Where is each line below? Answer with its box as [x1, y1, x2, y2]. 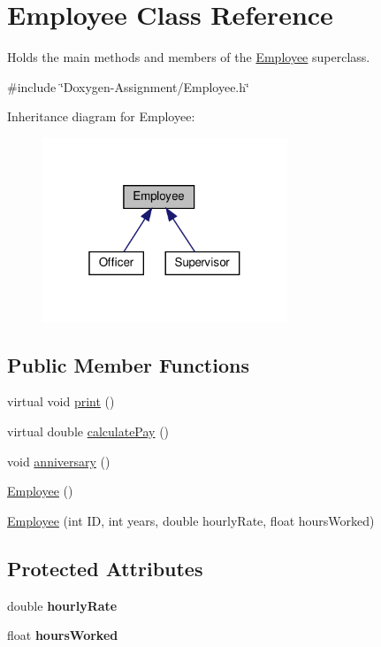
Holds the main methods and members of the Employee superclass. [7, 48, 370, 66]
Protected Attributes [7, 554, 203, 582]
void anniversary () [7, 451, 110, 470]
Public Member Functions [7, 350, 249, 378]
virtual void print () [7, 392, 115, 411]
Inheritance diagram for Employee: [7, 107, 195, 126]
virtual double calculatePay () [7, 421, 170, 440]
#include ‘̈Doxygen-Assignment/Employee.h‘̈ [7, 77, 249, 96]
